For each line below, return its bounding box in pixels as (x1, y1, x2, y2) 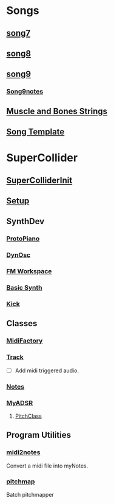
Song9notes (6, 87, 44, 96)
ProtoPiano (6, 234, 40, 243)
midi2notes (6, 448, 41, 457)
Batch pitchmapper (6, 491, 55, 498)
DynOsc (6, 251, 31, 259)
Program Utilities (6, 430, 72, 440)
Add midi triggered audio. (15, 367, 79, 374)
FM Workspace (6, 267, 52, 276)
